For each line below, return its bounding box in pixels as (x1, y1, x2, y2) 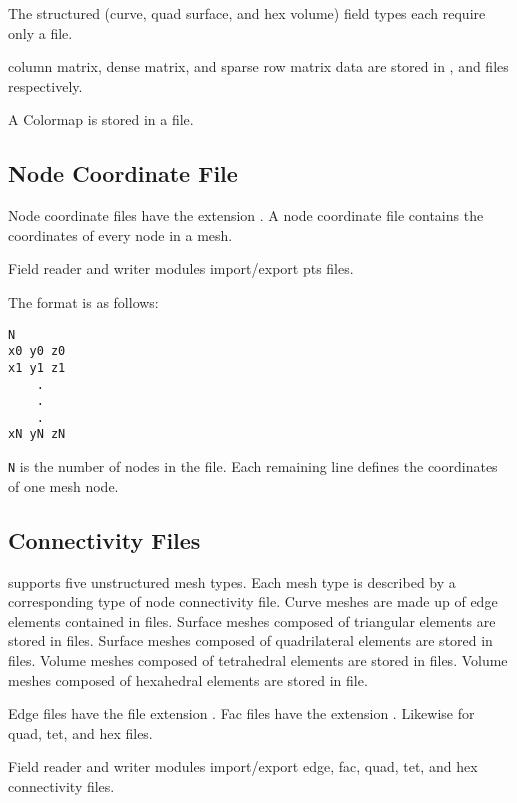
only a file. (8, 22, 73, 43)
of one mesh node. (8, 475, 119, 496)
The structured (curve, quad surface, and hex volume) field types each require (8, 3, 486, 23)
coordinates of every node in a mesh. (8, 224, 233, 245)
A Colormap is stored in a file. (8, 109, 194, 130)
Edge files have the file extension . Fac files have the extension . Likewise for (8, 703, 475, 724)
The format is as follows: (8, 291, 159, 312)
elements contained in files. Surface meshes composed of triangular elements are (8, 610, 496, 631)
